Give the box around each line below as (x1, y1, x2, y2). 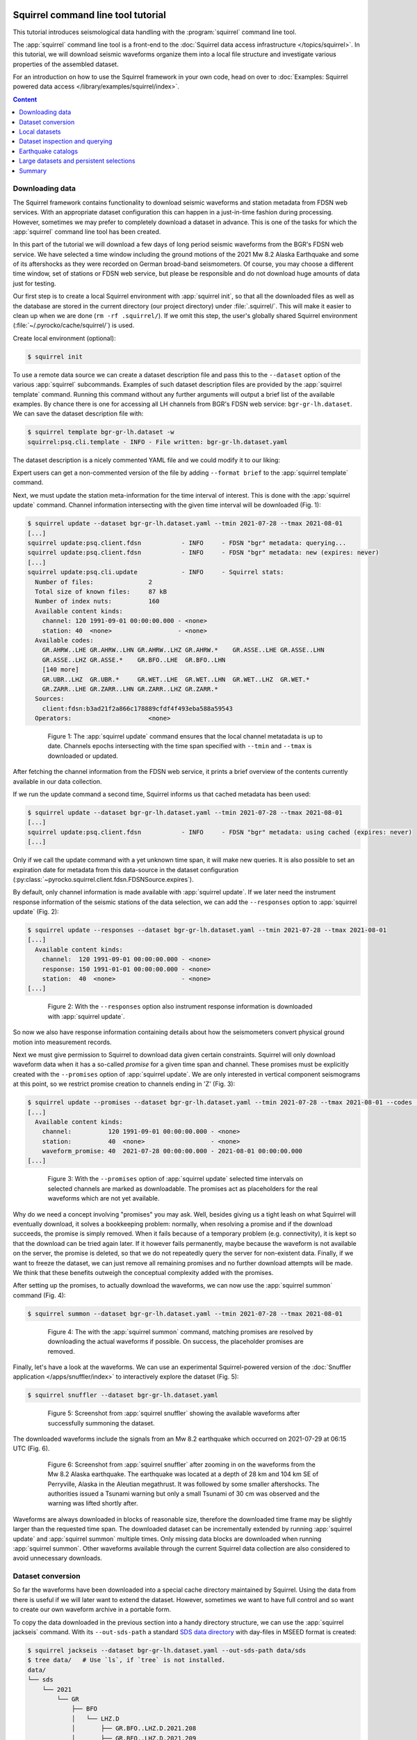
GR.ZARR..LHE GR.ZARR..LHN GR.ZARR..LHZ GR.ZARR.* (42, 685, 218, 693)
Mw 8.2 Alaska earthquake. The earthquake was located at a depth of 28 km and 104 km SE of (47, 1470, 319, 1478)
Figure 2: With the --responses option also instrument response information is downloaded (47, 1002, 313, 1011)
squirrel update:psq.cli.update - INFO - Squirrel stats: (27, 568, 284, 576)
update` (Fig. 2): (13, 908, 59, 916)
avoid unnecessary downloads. (13, 1554, 102, 1563)
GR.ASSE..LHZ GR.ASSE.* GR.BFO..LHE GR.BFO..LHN (42, 656, 226, 664)
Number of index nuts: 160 (35, 597, 160, 606)
